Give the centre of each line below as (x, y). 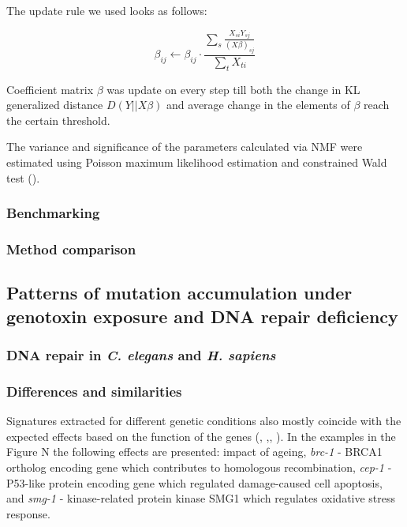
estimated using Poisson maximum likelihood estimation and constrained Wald (197, 162)
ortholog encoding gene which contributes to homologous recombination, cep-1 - (199, 467)
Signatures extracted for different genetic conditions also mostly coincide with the (204, 421)
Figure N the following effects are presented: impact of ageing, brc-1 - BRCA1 (194, 452)
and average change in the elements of (258, 105)
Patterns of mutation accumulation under (179, 293)
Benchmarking (53, 213)
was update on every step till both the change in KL (233, 89)
